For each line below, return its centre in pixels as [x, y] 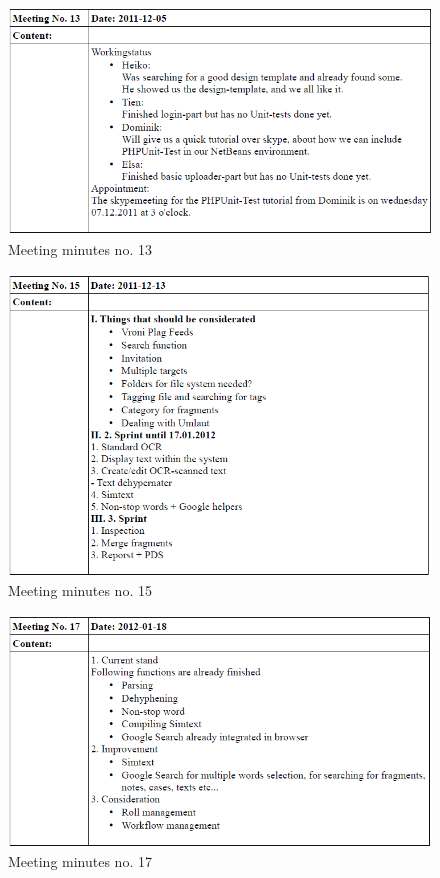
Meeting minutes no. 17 [80, 861]
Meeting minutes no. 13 [80, 249]
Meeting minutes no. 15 [80, 590]
